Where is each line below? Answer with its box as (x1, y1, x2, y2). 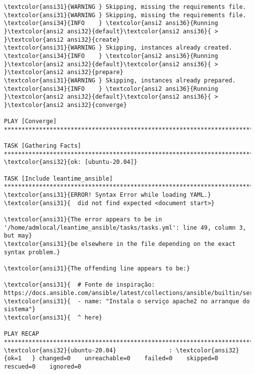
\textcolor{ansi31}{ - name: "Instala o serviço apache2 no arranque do (4, 297, 250, 305)
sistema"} (4, 306, 36, 313)
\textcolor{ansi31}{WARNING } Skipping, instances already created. (4, 44, 232, 52)
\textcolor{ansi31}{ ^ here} (4, 314, 102, 321)
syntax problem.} (4, 248, 60, 256)
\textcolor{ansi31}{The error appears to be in (4, 216, 162, 223)
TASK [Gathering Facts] (4, 142, 81, 150)
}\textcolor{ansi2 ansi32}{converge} (4, 101, 127, 108)
